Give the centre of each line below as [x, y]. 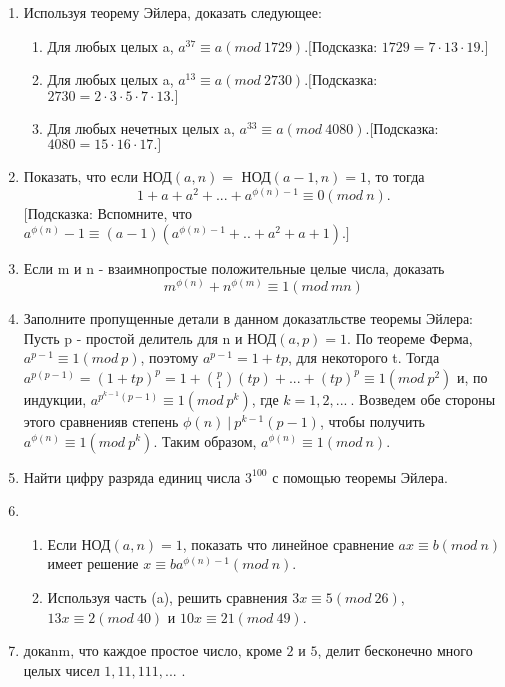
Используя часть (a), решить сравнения [167, 596]
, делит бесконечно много [395, 650]
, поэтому [169, 357]
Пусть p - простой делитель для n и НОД [150, 337]
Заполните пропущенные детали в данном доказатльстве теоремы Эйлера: [248, 318]
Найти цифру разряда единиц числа [132, 476]
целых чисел [61, 669]
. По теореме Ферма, [410, 337]
